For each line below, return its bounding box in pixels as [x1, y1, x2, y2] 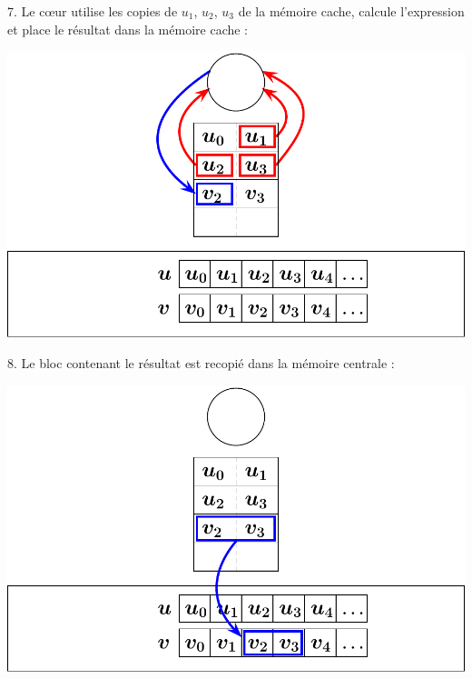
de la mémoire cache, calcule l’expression [238, 2, 465, 20]
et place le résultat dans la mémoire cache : [7, 19, 249, 38]
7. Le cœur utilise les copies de [7, 2, 178, 20]
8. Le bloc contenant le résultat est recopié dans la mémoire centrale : [7, 353, 395, 372]
